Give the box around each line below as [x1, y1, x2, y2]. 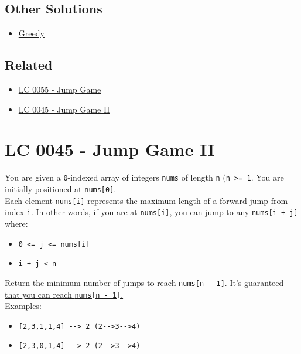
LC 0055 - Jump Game [18, 83, 101, 95]
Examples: [5, 299, 42, 312]
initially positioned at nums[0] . [5, 182, 117, 195]
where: [5, 217, 28, 229]
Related [5, 56, 53, 74]
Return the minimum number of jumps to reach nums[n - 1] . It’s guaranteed [5, 276, 284, 288]
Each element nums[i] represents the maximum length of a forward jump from [5, 194, 288, 206]
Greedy [18, 27, 45, 39]
